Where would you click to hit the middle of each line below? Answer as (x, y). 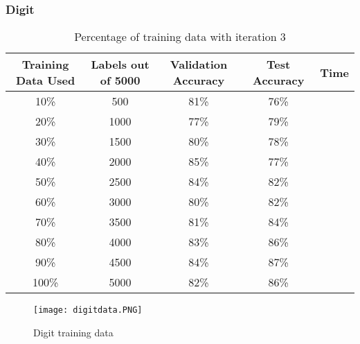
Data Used (45, 80)
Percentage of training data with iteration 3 (180, 37)
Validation (199, 64)
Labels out (120, 64)
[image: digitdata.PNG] (88, 310)
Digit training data (73, 332)
